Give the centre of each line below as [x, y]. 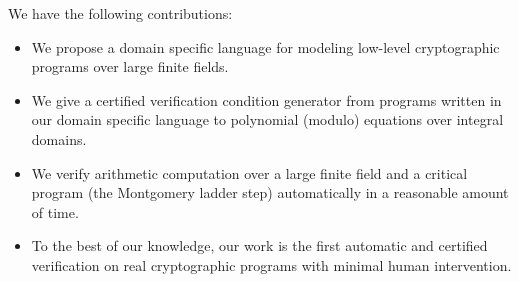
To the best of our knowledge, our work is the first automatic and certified [259, 245]
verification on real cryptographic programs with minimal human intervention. [271, 264]
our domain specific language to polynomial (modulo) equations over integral [267, 119]
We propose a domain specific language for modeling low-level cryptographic [265, 46]
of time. [55, 211]
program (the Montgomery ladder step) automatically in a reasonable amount [270, 192]
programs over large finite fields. [130, 66]
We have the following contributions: [120, 13]
